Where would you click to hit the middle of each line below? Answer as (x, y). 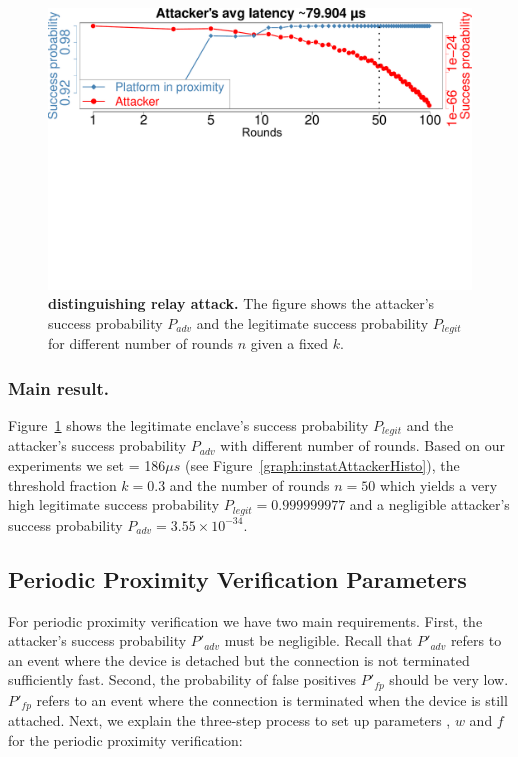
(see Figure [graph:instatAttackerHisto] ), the (322, 465)
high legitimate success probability (114, 504)
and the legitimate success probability (312, 322)
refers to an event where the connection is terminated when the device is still (272, 699)
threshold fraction (62, 484)
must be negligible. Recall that (318, 640)
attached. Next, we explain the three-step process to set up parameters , (229, 720)
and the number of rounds (249, 484)
